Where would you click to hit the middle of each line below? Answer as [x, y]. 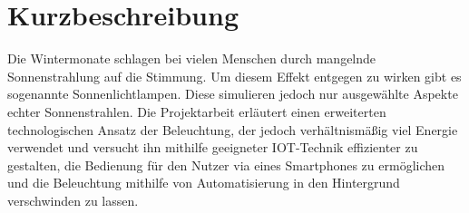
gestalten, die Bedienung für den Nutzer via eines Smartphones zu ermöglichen [226, 165]
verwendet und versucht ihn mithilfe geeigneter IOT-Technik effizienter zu [213, 147]
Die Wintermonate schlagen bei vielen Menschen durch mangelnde [192, 58]
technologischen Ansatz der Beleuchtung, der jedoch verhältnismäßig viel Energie [233, 129]
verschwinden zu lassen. [73, 200]
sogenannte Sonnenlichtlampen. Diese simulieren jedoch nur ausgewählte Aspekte [233, 94]
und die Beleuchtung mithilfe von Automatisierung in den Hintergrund [204, 183]
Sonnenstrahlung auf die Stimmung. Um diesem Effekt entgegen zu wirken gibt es [234, 76]
